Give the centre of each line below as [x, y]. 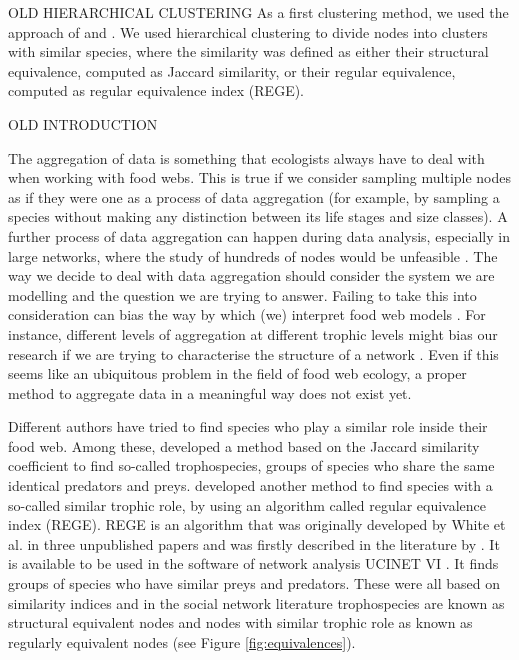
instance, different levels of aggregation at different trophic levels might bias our [253, 333]
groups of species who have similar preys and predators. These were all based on [254, 583]
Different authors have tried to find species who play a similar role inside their [248, 426]
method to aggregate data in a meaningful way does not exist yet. [210, 392]
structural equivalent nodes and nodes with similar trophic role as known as [240, 622]
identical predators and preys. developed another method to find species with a [250, 485]
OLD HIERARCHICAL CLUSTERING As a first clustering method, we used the [258, 12]
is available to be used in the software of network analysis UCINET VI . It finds [253, 563]
